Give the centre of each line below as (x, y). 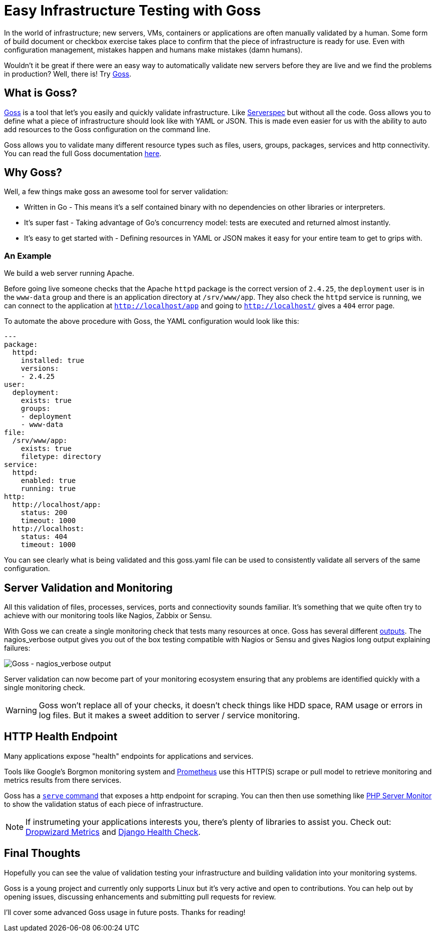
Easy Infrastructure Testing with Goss (132, 11)
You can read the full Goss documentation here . (83, 153)
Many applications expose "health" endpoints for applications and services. (129, 756)
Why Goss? (33, 173)
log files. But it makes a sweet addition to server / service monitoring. (169, 716)
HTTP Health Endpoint (61, 737)
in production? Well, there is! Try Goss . (68, 74)
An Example (28, 256)
